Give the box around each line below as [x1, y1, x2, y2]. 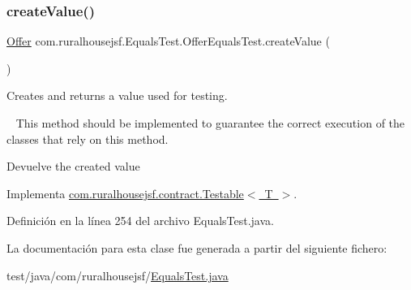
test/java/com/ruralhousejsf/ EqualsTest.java [6, 266, 229, 284]
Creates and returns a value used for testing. [6, 87, 228, 104]
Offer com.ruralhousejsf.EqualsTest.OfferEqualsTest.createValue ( [6, 32, 330, 50]
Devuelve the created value [6, 158, 140, 175]
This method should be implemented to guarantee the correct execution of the [15, 115, 405, 131]
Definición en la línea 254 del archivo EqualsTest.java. [6, 212, 274, 229]
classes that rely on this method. [6, 130, 169, 147]
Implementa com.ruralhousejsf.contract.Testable [6, 184, 244, 201]
